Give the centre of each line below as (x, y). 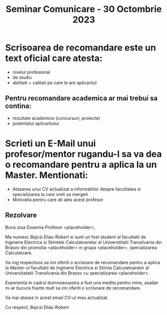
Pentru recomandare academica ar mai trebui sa (82, 98)
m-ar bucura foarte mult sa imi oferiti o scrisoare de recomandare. (73, 288)
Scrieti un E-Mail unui (51, 143)
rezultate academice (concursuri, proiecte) (56, 118)
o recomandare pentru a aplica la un (81, 164)
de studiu (22, 77)
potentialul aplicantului (35, 123)
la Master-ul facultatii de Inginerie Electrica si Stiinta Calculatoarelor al (77, 268)
